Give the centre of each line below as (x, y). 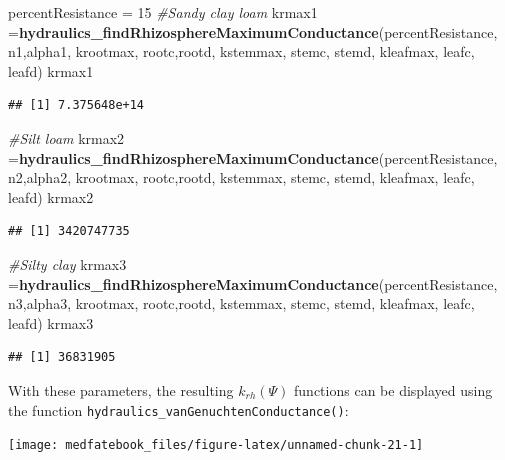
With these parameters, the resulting (121, 389)
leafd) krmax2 (51, 196)
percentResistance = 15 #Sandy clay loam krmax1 (163, 12)
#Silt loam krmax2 (66, 137)
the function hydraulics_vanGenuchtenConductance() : (178, 409)
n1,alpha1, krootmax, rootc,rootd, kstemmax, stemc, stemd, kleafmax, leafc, (241, 51)
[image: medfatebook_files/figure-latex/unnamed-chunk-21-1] (216, 445)
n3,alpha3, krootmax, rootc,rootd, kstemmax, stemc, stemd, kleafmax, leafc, (241, 303)
